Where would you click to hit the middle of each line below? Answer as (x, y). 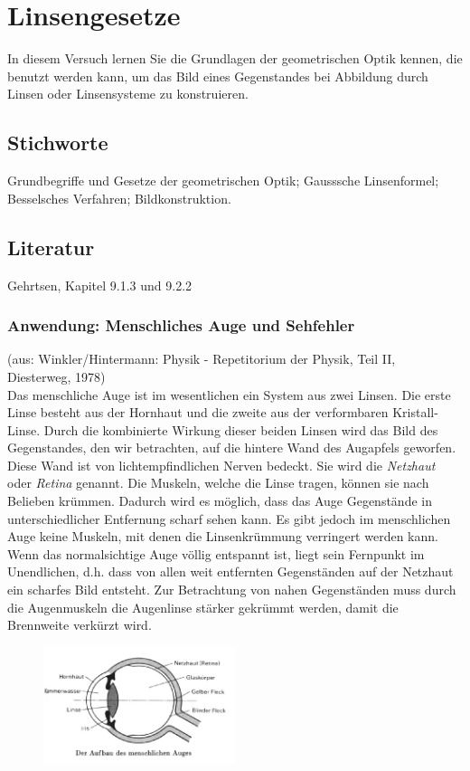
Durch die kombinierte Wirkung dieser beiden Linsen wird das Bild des (241, 429)
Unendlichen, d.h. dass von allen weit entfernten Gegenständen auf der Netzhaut (230, 571)
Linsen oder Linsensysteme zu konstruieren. (128, 94)
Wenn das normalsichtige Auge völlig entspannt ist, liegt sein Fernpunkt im (216, 553)
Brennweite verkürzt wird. (80, 625)
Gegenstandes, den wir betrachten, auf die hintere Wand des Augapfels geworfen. (232, 447)
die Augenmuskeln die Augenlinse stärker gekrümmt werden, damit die (203, 607)
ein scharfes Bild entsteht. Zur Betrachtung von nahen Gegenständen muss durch (232, 590)
